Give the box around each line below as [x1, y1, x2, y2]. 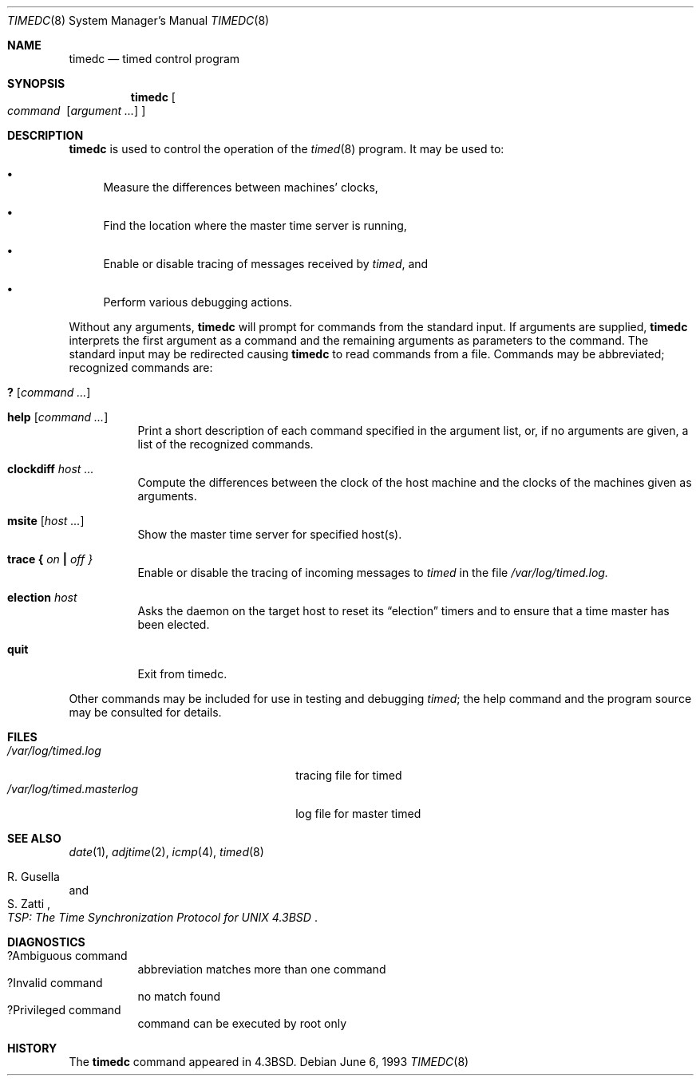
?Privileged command [7, 1003, 121, 1017]
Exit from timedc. [137, 667, 227, 681]
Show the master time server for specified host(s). [137, 527, 402, 541]
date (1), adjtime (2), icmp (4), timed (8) [69, 845, 264, 859]
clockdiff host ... [7, 462, 94, 476]
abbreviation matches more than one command [137, 962, 386, 976]
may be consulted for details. [69, 705, 222, 719]
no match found [137, 989, 221, 1003]
